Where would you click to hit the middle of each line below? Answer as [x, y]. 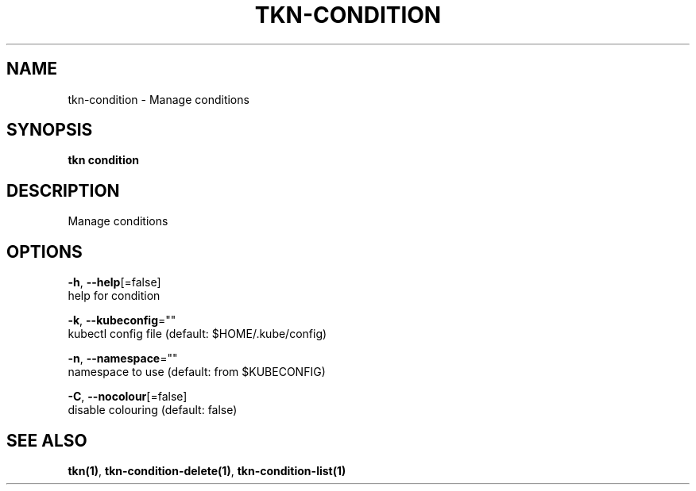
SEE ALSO [47, 440]
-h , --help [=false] [114, 282]
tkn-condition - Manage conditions [159, 99]
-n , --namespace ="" [123, 359]
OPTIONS [44, 251]
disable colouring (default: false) [153, 410]
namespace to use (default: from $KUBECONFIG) [197, 372]
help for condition [114, 296]
